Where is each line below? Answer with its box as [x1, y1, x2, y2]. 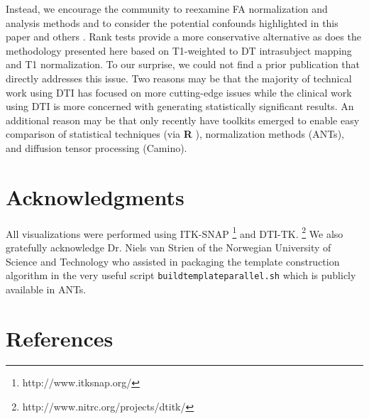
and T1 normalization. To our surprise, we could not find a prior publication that [6, 57, 360, 72]
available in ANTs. [6, 281, 87, 296]
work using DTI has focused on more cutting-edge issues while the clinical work [6, 85, 352, 99]
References [6, 323, 114, 352]
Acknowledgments [6, 182, 184, 211]
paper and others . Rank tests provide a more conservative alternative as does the [6, 29, 361, 44]
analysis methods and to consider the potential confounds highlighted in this [6, 15, 338, 30]
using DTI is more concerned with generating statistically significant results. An [6, 99, 354, 114]
